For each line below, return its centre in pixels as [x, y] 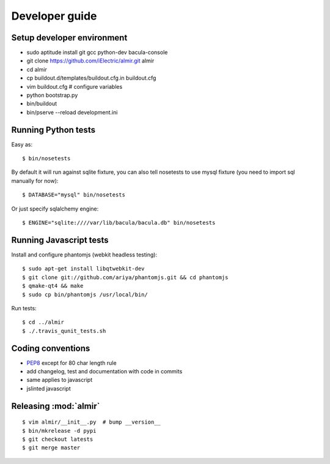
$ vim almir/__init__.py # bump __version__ [92, 422]
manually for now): [35, 181]
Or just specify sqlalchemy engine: [55, 209]
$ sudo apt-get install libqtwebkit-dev [83, 269]
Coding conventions [51, 348]
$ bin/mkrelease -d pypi [59, 431]
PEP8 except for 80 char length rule [71, 363]
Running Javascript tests [60, 240]
